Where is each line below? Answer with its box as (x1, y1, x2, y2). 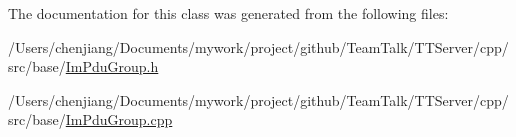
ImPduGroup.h (65, 56, 159, 77)
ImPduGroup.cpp (65, 109, 173, 130)
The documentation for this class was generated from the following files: (8, 3, 449, 23)
